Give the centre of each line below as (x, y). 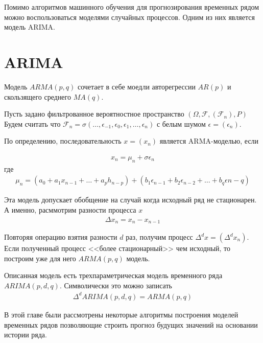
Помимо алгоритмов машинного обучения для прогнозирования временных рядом (132, 7)
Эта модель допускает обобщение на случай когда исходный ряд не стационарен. (130, 200)
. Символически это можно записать (116, 285)
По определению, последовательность (63, 141)
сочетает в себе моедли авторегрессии (136, 86)
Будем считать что (32, 123)
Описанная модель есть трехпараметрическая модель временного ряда (113, 275)
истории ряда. (26, 335)
